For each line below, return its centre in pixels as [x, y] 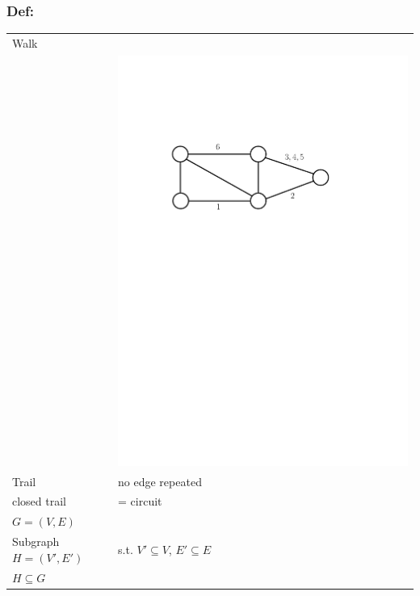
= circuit [140, 501]
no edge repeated [160, 481]
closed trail [40, 501]
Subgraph [36, 541]
